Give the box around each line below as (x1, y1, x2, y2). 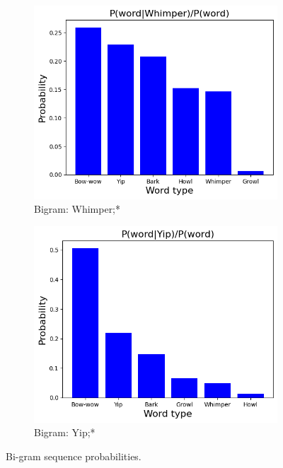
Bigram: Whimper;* (34, 201, 121, 216)
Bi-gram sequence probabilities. (6, 448, 141, 463)
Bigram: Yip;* (34, 425, 96, 440)
